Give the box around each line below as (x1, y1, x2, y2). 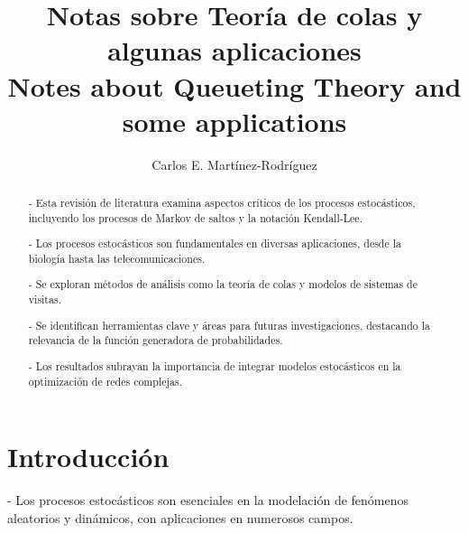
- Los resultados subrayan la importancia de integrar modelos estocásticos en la (28, 358, 401, 373)
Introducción (7, 438, 170, 475)
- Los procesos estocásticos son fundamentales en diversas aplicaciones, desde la (28, 236, 401, 251)
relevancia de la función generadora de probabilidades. (28, 332, 283, 348)
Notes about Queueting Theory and (7, 67, 462, 104)
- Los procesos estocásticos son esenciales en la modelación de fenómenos (7, 491, 409, 510)
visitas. (28, 292, 61, 307)
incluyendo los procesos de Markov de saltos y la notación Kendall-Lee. (28, 210, 362, 225)
